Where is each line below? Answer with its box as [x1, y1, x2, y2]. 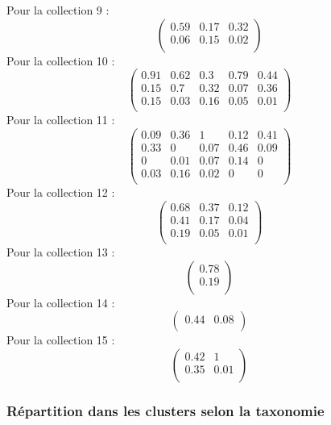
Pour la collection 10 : [6, 52, 115, 69]
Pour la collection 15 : [6, 331, 115, 348]
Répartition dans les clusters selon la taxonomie [6, 400, 325, 420]
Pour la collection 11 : [6, 111, 115, 128]
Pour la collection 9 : [6, 2, 110, 18]
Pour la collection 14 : [6, 294, 115, 310]
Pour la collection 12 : [6, 184, 115, 201]
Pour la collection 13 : [6, 243, 115, 260]
